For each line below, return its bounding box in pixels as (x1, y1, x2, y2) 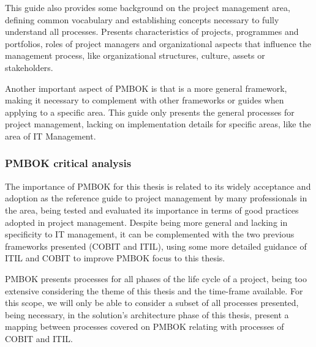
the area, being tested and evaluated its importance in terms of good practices (5, 203, 299, 216)
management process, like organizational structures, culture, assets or (5, 49, 265, 62)
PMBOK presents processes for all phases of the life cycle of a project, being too (5, 272, 307, 285)
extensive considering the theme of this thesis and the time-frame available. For (5, 284, 303, 297)
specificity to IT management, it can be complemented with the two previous (5, 228, 295, 241)
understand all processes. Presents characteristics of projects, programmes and (5, 25, 299, 38)
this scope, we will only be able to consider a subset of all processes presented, (5, 296, 299, 309)
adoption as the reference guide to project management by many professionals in (5, 192, 307, 204)
